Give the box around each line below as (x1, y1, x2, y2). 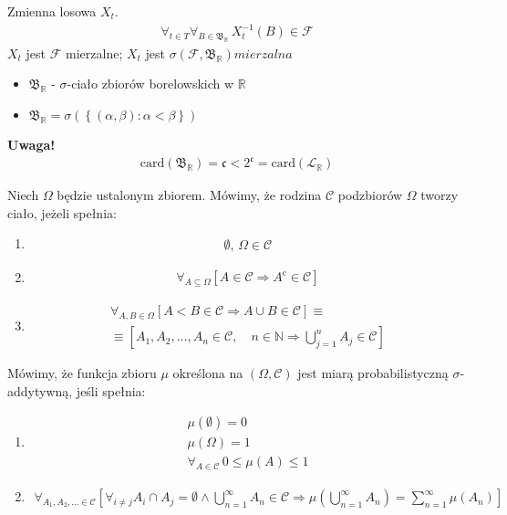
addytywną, (7, 381, 73, 400)
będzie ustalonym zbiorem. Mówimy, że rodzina (57, 185, 322, 205)
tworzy (420, 185, 459, 205)
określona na (172, 363, 243, 383)
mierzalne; (66, 43, 123, 62)
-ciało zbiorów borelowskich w (67, 74, 234, 93)
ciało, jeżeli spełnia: (7, 203, 117, 222)
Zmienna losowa (7, 2, 97, 20)
